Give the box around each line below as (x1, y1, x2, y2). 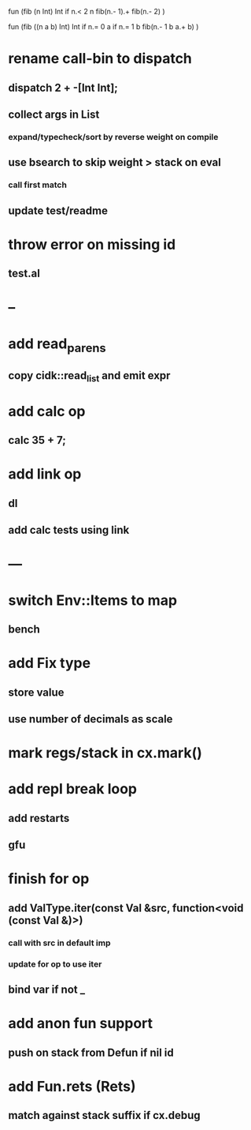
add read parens (8, 335, 106, 355)
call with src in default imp (8, 937, 112, 948)
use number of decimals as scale (8, 712, 173, 726)
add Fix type (8, 655, 91, 672)
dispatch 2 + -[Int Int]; (8, 81, 118, 94)
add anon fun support (8, 1015, 153, 1033)
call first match (8, 179, 67, 190)
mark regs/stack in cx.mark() (8, 744, 202, 762)
